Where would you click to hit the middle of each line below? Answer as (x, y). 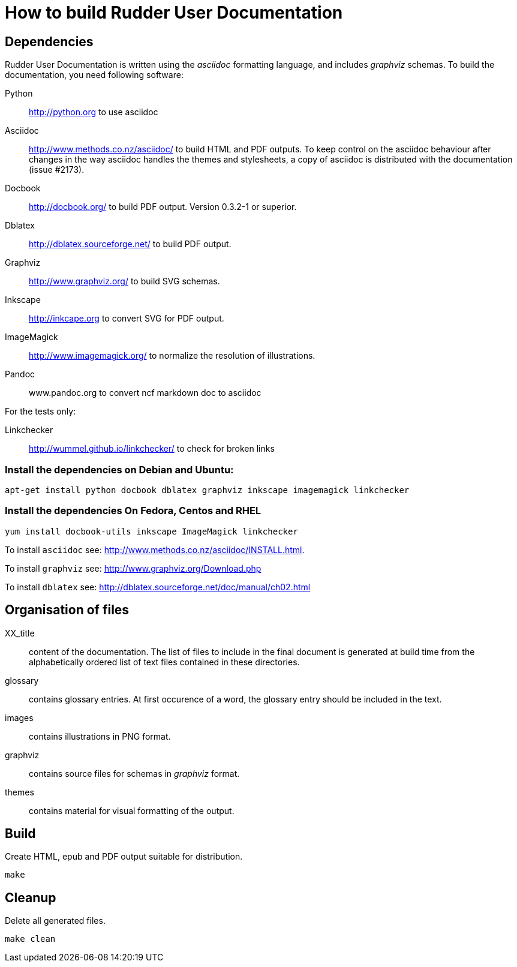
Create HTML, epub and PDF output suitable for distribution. (124, 857)
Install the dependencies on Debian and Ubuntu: (119, 469)
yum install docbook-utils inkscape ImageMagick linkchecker (151, 531)
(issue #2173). (57, 170)
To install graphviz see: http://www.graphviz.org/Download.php (133, 568)
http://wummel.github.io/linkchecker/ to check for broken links (152, 449)
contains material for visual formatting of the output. (132, 810)
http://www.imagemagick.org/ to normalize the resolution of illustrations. (172, 356)
